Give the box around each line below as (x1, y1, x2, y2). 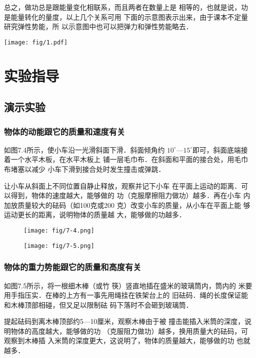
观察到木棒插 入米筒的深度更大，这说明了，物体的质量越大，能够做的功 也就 (4, 335, 251, 346)
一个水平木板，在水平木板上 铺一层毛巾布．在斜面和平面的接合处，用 (10, 154, 234, 164)
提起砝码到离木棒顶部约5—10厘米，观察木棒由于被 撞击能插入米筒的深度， (4, 316, 245, 326)
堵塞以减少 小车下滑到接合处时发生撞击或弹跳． (10, 164, 165, 174)
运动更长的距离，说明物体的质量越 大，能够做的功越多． (4, 209, 186, 220)
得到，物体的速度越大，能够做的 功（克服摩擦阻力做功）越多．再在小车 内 (10, 190, 251, 200)
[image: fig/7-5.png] (24, 242, 95, 249)
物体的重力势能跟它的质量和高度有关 (4, 261, 142, 273)
